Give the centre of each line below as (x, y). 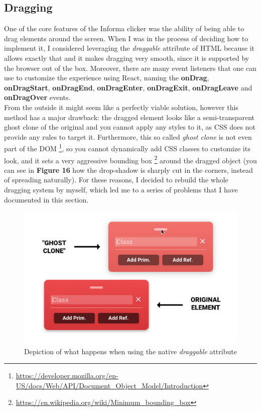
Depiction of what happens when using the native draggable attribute (130, 351)
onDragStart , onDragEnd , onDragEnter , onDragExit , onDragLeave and (128, 87)
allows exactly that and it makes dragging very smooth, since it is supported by (127, 58)
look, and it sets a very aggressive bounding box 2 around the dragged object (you (130, 159)
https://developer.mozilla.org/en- (67, 376)
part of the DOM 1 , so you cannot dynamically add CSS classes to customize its (127, 147)
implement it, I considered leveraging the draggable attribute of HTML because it (129, 48)
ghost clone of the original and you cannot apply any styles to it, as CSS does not (130, 127)
